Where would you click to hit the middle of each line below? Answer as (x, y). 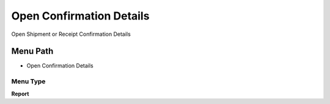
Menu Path (32, 51)
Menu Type (28, 81)
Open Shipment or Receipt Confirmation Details (71, 34)
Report (20, 94)
